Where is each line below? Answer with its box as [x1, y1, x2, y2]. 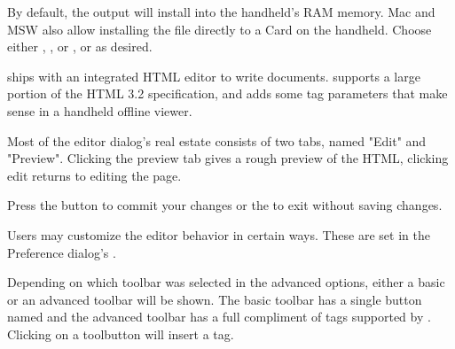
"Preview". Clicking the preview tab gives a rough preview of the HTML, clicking [7, 149, 449, 167]
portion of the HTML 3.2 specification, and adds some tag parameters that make [7, 84, 448, 103]
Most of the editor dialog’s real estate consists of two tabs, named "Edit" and [7, 131, 427, 150]
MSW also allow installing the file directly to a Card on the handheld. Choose [7, 19, 432, 38]
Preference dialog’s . [7, 243, 116, 261]
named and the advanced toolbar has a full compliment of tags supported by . [7, 307, 431, 326]
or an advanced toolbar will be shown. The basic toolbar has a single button [7, 290, 422, 308]
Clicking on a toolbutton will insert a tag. [7, 324, 234, 343]
